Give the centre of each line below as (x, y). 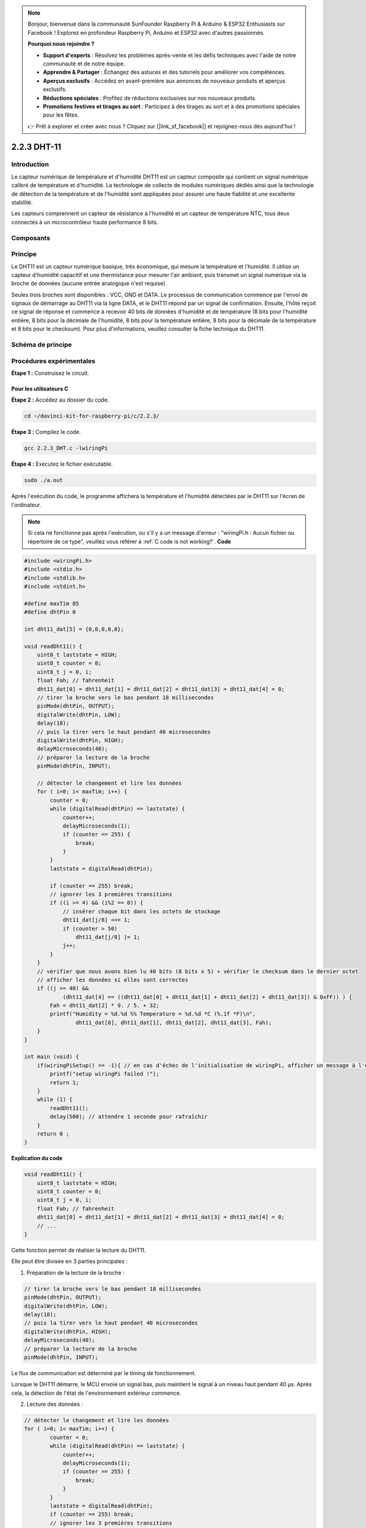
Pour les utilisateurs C (40, 389)
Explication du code (37, 1158)
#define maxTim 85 (52, 603)
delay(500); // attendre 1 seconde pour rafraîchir (129, 1117)
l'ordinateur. (27, 505)
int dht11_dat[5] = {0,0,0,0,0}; (74, 629)
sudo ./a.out (44, 480)
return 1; (64, 1082)
